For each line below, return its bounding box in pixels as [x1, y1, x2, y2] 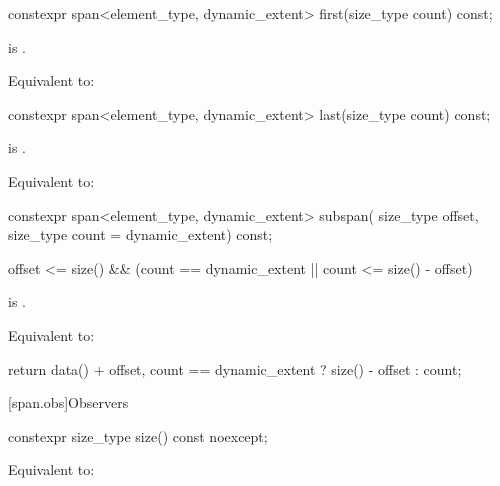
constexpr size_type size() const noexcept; [8, 425, 268, 446]
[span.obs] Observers [8, 392, 129, 413]
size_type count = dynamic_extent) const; [8, 224, 273, 245]
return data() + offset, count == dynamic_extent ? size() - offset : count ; [8, 358, 462, 379]
